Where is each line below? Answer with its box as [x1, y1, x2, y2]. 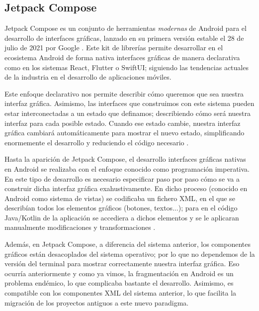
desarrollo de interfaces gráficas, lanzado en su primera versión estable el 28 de [4, 32, 244, 43]
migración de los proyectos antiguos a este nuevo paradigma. [4, 297, 189, 308]
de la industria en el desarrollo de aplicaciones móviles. [4, 72, 172, 82]
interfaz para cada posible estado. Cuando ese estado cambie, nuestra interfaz [4, 117, 241, 128]
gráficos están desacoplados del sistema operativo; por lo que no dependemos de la [4, 248, 255, 259]
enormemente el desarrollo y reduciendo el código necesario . [4, 137, 189, 147]
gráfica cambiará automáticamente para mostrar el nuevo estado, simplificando [4, 127, 245, 138]
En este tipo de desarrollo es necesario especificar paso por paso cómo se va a [4, 173, 240, 184]
